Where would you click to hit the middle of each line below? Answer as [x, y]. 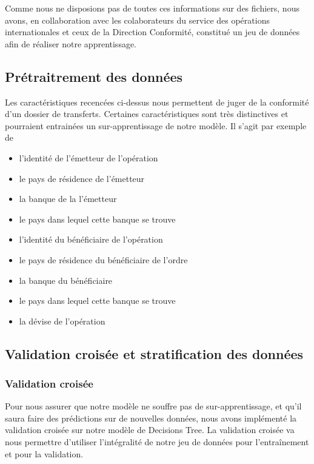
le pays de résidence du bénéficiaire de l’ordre [103, 259]
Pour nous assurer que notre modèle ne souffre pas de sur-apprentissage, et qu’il [153, 406]
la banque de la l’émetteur [68, 199]
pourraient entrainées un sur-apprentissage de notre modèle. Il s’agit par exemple [156, 125]
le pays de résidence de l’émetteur [82, 178]
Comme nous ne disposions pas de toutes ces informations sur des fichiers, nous [152, 8]
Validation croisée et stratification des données [154, 353]
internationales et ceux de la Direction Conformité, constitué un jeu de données [152, 32]
